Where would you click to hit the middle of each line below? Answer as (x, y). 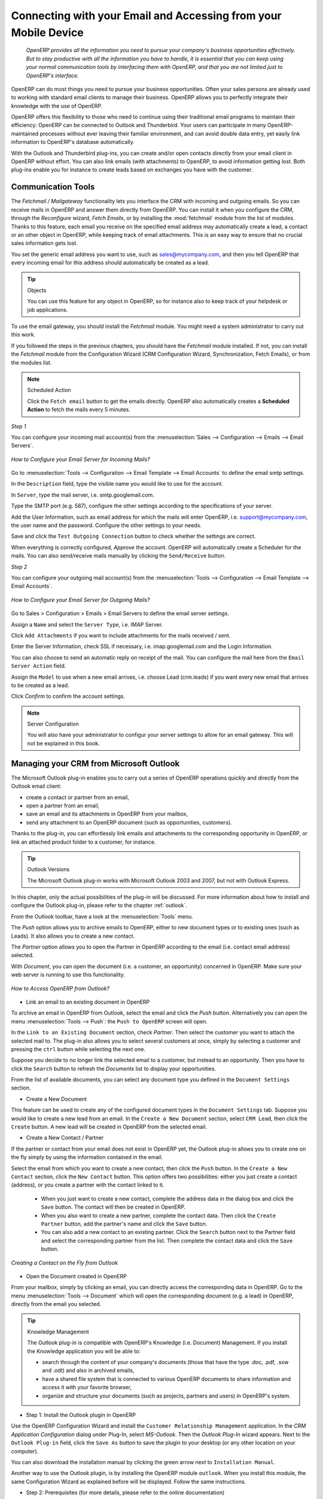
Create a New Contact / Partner (65, 1138)
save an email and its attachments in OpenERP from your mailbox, (107, 814)
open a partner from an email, (63, 805)
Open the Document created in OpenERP (76, 1276)
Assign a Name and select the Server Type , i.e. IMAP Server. (87, 624)
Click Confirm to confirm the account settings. (68, 696)
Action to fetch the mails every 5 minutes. (79, 410)
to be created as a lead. (40, 685)
